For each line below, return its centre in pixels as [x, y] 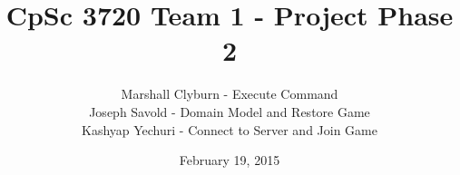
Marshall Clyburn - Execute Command [230, 94]
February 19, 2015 [230, 160]
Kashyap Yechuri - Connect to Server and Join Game [230, 129]
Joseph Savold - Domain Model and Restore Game [230, 111]
